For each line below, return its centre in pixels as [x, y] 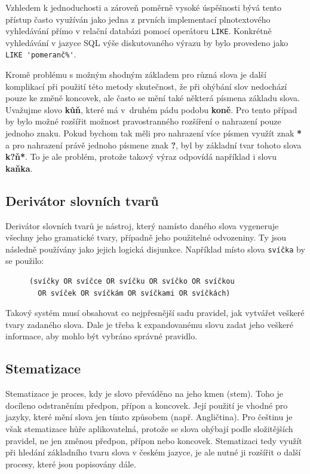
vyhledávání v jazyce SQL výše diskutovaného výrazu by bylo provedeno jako [147, 42]
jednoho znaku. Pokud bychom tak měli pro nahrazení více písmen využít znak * [154, 133]
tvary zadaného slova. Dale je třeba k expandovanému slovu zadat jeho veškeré [149, 324]
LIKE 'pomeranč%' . [41, 54]
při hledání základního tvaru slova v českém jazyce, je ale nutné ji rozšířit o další [153, 452]
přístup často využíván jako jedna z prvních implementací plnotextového [138, 19]
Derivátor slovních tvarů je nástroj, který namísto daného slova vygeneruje [142, 225]
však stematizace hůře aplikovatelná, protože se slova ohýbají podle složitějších [149, 429]
